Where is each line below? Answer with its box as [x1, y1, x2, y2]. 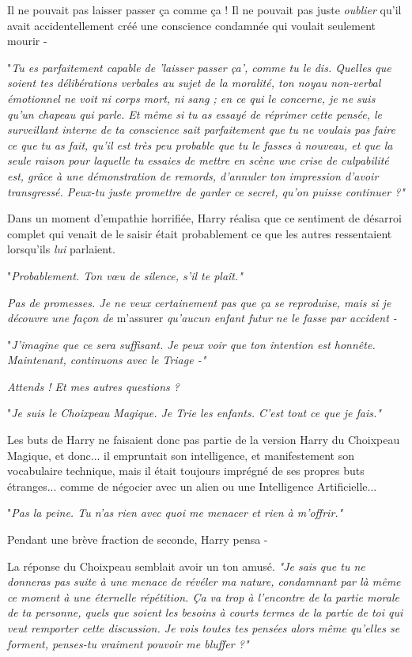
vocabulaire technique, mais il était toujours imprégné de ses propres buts [7, 462, 365, 479]
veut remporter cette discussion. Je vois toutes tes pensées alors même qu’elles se [7, 620, 400, 636]
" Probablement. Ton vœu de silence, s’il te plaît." [7, 267, 243, 283]
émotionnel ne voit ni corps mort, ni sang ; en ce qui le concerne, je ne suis [7, 89, 376, 106]
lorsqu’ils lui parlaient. [7, 241, 116, 257]
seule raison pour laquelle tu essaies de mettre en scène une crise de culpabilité [7, 152, 389, 169]
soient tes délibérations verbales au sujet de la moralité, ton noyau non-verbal [7, 74, 381, 91]
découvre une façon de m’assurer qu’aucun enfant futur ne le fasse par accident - [7, 310, 397, 326]
